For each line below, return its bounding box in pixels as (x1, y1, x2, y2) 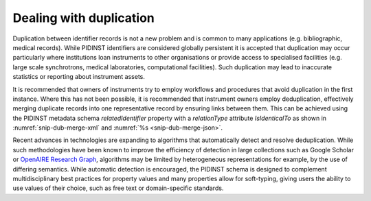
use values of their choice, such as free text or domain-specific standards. (12, 184, 224, 192)
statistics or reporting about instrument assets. (12, 73, 146, 81)
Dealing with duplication (12, 10, 155, 25)
